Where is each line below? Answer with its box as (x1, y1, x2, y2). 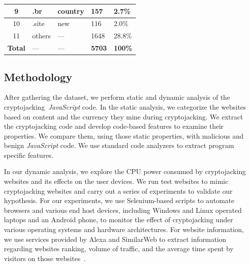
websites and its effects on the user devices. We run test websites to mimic (4, 176, 228, 186)
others (32, 30, 51, 41)
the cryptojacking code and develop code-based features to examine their (4, 121, 224, 131)
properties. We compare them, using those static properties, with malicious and (4, 130, 244, 141)
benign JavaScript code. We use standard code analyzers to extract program (4, 140, 234, 150)
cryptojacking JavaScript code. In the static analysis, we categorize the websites (4, 101, 246, 112)
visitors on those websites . (4, 253, 86, 263)
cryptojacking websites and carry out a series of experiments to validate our (4, 185, 233, 196)
